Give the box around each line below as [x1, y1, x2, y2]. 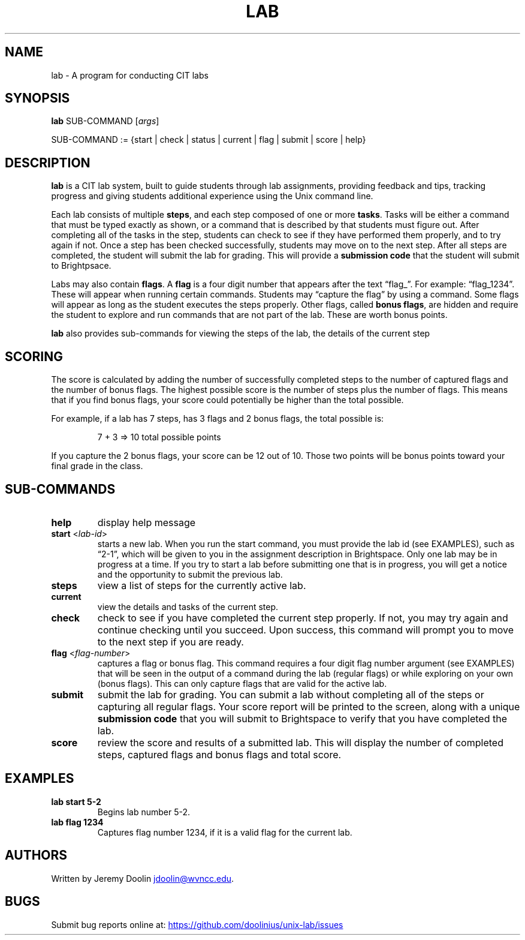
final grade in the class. [51, 461, 143, 471]
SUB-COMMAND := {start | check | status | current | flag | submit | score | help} [51, 134, 366, 145]
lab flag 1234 [51, 816, 104, 827]
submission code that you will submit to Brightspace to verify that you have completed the [97, 712, 507, 725]
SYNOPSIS [5, 91, 70, 106]
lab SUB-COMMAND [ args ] [51, 116, 159, 127]
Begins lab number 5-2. [97, 806, 191, 817]
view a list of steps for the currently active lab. [97, 579, 306, 591]
